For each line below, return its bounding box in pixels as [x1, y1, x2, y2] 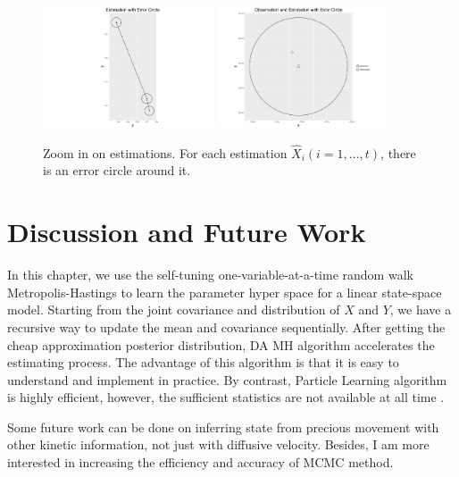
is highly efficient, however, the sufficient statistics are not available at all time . [7, 388, 445, 406]
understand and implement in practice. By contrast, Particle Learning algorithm [7, 370, 447, 389]
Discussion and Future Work [7, 213, 366, 250]
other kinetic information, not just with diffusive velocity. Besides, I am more [7, 435, 430, 454]
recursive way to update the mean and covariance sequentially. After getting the [7, 317, 446, 336]
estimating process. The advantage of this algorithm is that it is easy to [7, 353, 399, 372]
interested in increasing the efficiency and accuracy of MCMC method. [7, 453, 394, 472]
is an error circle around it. [43, 161, 191, 180]
